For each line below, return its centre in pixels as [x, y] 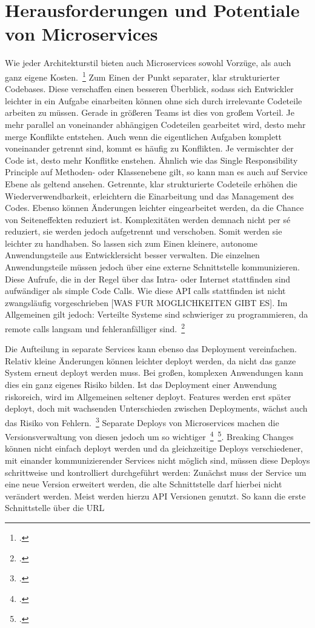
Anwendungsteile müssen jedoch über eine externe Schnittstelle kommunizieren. [152, 267]
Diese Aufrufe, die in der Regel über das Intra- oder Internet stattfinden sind [148, 279]
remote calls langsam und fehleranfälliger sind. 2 [95, 328]
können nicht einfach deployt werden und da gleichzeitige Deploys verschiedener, [154, 448]
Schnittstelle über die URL [55, 508]
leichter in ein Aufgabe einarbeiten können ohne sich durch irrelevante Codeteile [154, 100]
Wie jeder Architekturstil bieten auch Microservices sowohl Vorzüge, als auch [148, 63]
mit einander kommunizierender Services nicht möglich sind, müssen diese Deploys [157, 460]
